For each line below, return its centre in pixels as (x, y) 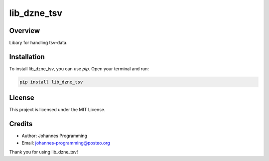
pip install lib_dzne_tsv (51, 82)
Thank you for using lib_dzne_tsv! (44, 152)
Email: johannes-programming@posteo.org (66, 143)
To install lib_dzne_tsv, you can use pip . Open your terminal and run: (79, 69)
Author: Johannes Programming (54, 136)
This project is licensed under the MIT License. (57, 110)
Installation (27, 57)
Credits (21, 124)
